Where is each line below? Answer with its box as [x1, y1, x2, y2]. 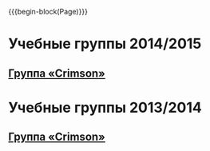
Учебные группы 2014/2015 [8, 35, 202, 53]
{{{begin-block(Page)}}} [8, 7, 88, 16]
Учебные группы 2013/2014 [8, 98, 202, 117]
